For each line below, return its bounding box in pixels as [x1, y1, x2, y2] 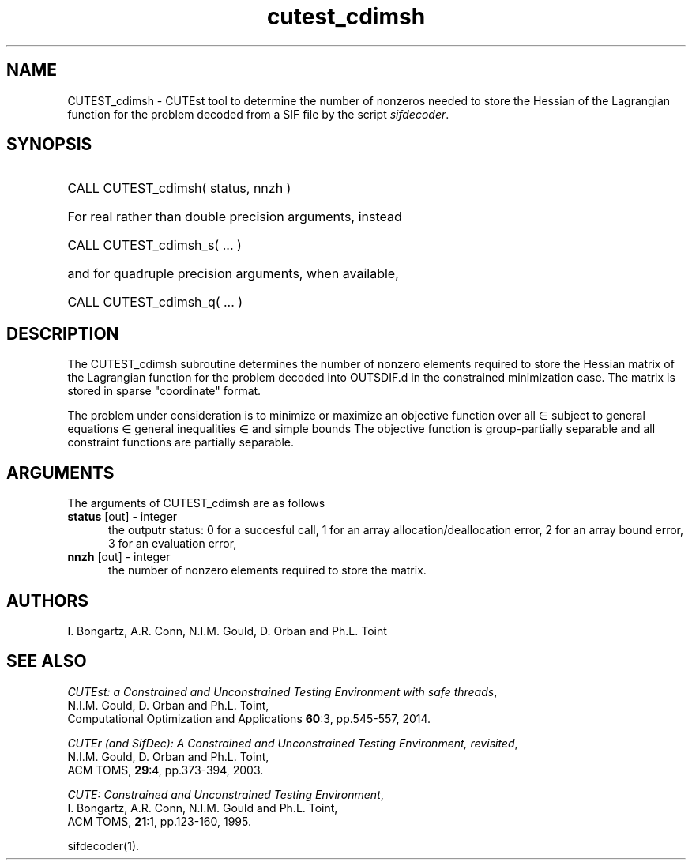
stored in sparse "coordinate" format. [67, 384, 261, 398]
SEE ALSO [6, 651, 87, 672]
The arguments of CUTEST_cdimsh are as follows [67, 496, 325, 510]
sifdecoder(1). [67, 838, 140, 853]
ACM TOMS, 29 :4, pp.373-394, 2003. [67, 762, 264, 777]
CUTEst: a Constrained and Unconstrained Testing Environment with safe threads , [67, 684, 498, 698]
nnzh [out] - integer [67, 550, 171, 564]
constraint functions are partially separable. [67, 435, 294, 450]
